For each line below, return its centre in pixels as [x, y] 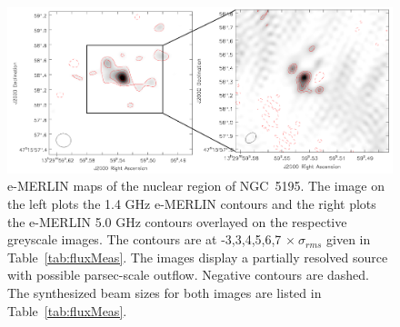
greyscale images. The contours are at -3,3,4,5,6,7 [145, 239]
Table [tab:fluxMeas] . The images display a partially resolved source [198, 257]
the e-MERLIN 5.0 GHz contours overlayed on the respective [177, 221]
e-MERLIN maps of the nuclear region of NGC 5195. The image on [196, 186]
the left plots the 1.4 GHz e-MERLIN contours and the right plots [192, 203]
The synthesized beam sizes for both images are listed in [165, 292]
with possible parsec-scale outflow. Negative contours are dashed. [188, 275]
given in [349, 239]
